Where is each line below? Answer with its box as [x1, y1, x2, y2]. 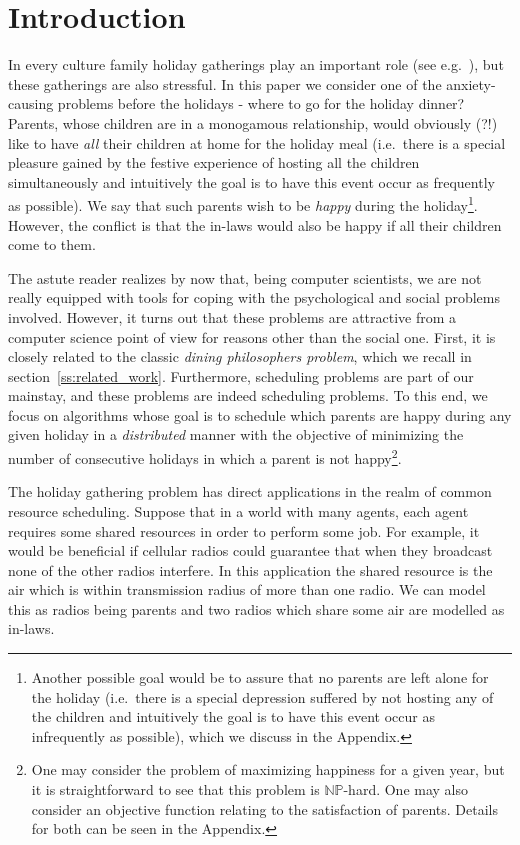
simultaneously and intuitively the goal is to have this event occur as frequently [8, 171, 495, 192]
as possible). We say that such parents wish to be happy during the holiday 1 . [8, 192, 478, 215]
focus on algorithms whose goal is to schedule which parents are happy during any [8, 404, 512, 425]
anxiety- [446, 73, 496, 94]
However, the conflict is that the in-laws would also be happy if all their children [8, 214, 502, 235]
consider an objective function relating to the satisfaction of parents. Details [31, 798, 499, 819]
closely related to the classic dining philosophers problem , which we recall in [8, 346, 472, 367]
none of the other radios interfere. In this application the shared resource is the [8, 559, 493, 580]
